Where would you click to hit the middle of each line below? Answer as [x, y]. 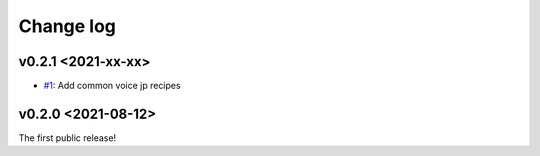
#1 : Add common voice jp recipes [112, 86]
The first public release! [67, 137]
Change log [67, 26]
